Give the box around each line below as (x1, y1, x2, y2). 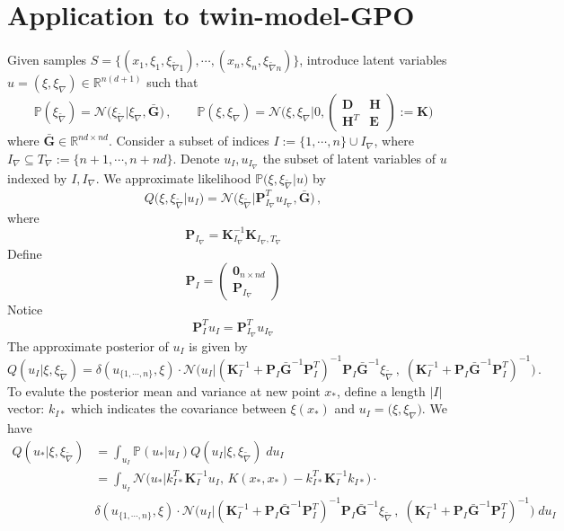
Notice (7, 300, 43, 319)
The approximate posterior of (7, 336, 169, 355)
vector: (7, 399, 45, 418)
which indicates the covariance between (71, 399, 286, 418)
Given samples (7, 50, 87, 69)
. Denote (172, 148, 220, 167)
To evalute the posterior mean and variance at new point (7, 381, 321, 400)
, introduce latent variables (299, 50, 447, 69)
